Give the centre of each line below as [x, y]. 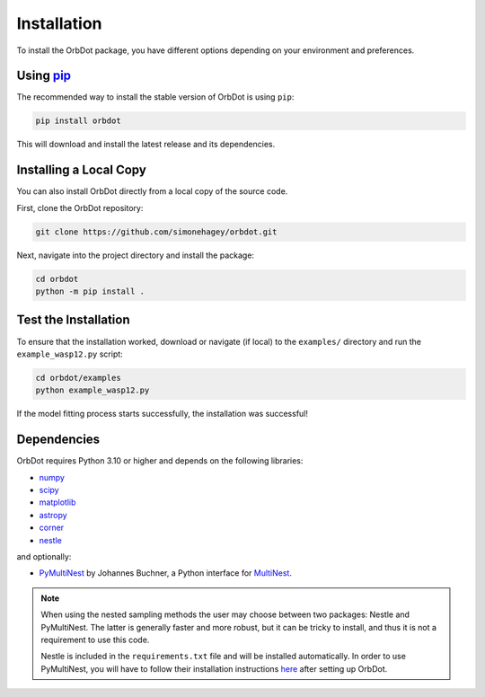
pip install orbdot [78, 121]
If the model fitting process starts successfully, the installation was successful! [163, 414]
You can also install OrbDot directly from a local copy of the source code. [152, 191]
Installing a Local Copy [82, 170]
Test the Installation [73, 320]
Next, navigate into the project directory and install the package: [136, 255]
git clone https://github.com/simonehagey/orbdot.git [156, 232]
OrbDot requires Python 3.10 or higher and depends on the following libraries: [160, 461]
